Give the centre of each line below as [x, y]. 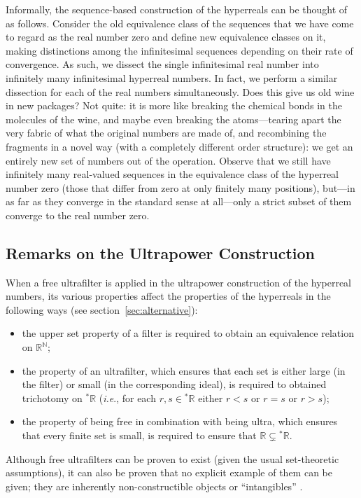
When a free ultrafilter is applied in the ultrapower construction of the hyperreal [179, 282]
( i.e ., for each [127, 397]
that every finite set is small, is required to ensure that [139, 435]
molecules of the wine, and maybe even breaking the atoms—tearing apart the [174, 119]
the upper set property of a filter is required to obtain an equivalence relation [188, 333]
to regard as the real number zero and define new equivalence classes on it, [166, 37]
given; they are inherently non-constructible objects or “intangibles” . [154, 486]
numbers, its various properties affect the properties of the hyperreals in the [168, 296]
